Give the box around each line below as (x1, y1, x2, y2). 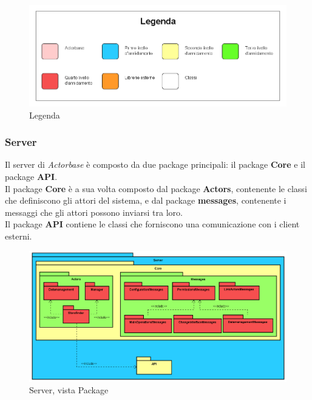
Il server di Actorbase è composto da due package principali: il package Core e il (5, 158, 305, 171)
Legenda (29, 108, 60, 121)
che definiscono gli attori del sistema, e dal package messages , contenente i (5, 194, 287, 207)
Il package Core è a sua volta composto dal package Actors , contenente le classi (5, 182, 307, 195)
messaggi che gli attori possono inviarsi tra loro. (5, 205, 183, 218)
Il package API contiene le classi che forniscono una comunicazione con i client (5, 218, 300, 230)
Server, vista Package (29, 384, 109, 396)
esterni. (5, 229, 32, 242)
